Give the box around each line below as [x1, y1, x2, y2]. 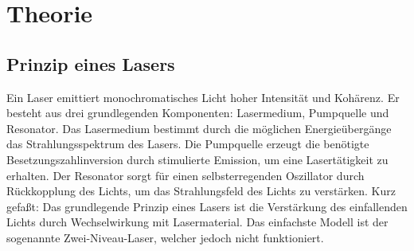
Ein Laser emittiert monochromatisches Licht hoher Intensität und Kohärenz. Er [6, 88, 400, 105]
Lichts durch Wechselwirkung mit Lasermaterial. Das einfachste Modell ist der [6, 214, 389, 230]
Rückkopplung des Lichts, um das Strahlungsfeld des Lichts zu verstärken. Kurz [6, 182, 396, 199]
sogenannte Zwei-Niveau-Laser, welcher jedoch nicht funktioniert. [6, 229, 324, 245]
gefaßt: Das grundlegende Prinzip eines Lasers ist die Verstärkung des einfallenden [6, 198, 408, 214]
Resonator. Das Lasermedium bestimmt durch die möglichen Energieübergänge [6, 120, 392, 136]
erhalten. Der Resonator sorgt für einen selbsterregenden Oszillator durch [6, 167, 365, 183]
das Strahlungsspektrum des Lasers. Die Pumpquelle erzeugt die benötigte [6, 135, 369, 152]
